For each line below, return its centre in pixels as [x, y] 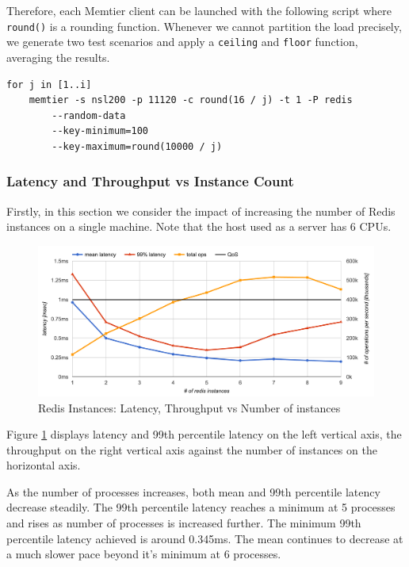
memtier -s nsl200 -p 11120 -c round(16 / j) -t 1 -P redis [191, 100]
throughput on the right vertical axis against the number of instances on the [192, 449]
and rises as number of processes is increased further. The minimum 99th [184, 523]
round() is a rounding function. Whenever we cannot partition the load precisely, [204, 26]
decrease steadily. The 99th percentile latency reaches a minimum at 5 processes [201, 507]
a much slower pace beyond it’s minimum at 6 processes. [144, 554]
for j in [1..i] [49, 84]
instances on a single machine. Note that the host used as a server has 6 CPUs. [199, 226]
